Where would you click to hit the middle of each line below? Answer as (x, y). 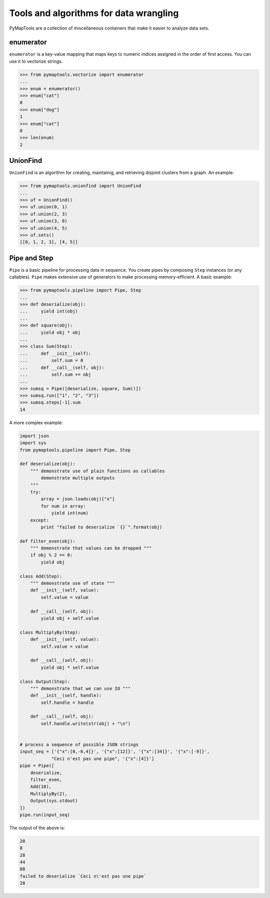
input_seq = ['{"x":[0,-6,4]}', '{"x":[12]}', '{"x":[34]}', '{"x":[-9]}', (115, 752)
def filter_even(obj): (47, 541)
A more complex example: (36, 422)
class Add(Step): (41, 576)
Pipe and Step (31, 258)
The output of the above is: (37, 828)
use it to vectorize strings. (36, 61)
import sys (33, 443)
